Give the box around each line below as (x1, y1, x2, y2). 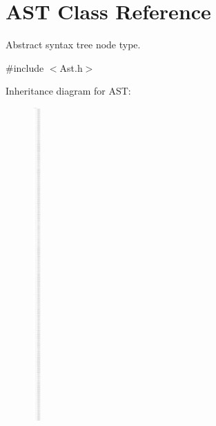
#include (6, 60, 44, 75)
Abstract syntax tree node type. (6, 37, 141, 52)
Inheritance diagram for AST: (6, 84, 131, 98)
